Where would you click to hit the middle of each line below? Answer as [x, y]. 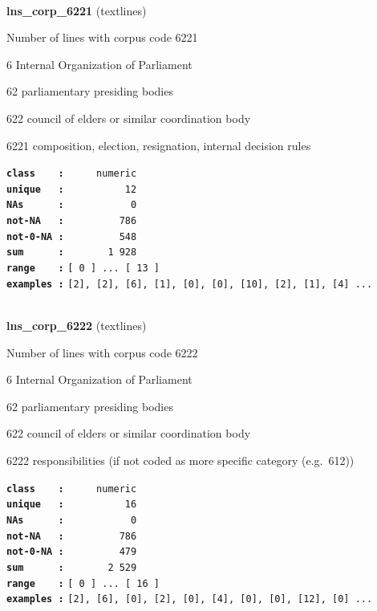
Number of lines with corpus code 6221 [102, 37]
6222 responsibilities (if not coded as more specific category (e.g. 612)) [180, 460]
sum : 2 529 [72, 567]
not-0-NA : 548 [72, 236]
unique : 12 [72, 189]
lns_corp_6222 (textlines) [77, 325]
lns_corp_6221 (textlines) [77, 10]
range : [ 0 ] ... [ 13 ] [83, 269]
